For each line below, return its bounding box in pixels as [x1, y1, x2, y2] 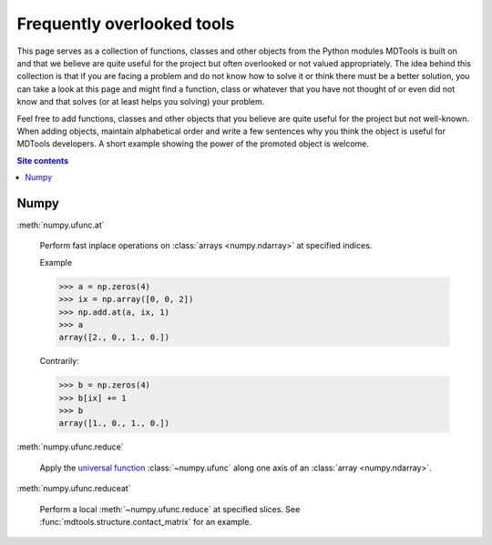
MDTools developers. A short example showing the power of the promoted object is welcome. [16, 138, 369, 149]
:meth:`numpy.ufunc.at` [16, 219, 105, 230]
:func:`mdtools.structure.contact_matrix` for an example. [39, 516, 252, 527]
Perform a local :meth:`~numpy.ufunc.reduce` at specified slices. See [39, 503, 301, 514]
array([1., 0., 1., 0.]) [58, 419, 170, 429]
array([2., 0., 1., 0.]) [58, 332, 170, 343]
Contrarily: [39, 356, 79, 367]
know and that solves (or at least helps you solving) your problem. [16, 96, 265, 107]
